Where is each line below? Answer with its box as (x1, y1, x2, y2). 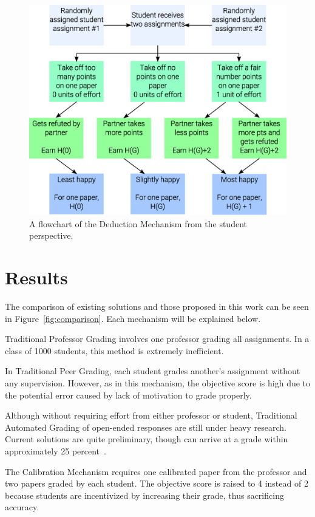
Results (5, 265, 68, 290)
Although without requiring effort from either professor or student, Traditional (5, 409, 297, 422)
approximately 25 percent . (5, 445, 106, 457)
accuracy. (5, 501, 39, 513)
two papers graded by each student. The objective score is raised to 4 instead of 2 (5, 477, 308, 490)
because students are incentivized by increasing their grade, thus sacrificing (5, 488, 284, 501)
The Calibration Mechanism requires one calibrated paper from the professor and (5, 465, 307, 478)
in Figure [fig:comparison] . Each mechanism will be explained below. (5, 312, 261, 324)
